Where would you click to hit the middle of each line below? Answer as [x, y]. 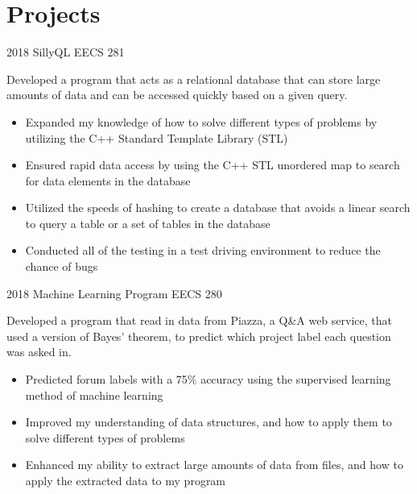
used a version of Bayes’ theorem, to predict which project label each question [199, 336]
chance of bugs [62, 266]
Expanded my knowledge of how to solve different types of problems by [201, 121]
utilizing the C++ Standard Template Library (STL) [157, 137]
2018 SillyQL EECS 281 [66, 52]
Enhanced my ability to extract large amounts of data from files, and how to [214, 465]
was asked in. [39, 352]
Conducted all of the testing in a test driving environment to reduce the [203, 250]
